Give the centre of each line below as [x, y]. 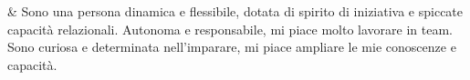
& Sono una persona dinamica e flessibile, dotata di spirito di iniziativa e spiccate [235, 11]
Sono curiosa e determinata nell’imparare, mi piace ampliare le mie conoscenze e [232, 47]
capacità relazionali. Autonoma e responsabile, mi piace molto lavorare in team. [230, 29]
